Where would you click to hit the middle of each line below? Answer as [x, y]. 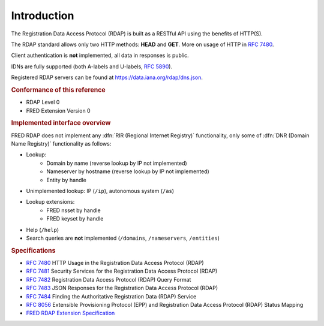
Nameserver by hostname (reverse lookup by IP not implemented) [128, 171]
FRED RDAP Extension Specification [70, 313]
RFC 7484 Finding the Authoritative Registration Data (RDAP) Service [111, 296]
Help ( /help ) [43, 230]
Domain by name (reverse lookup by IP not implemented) [117, 163]
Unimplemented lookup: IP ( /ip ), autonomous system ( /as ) [100, 191]
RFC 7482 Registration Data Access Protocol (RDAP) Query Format [109, 279]
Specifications [33, 250]
